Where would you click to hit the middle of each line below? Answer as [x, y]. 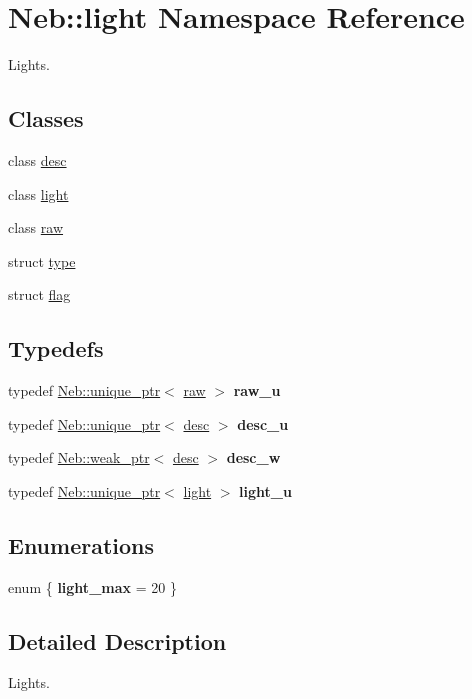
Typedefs [56, 348]
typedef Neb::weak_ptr [79, 457]
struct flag [39, 294]
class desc [37, 159]
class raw [36, 227]
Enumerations [81, 544]
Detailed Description [117, 640]
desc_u [263, 423]
